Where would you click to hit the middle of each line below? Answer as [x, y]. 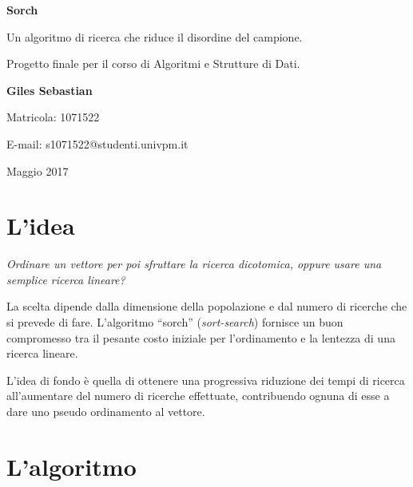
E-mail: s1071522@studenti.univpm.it [97, 143]
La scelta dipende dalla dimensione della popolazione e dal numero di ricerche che [207, 306]
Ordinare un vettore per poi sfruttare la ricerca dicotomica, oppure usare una [194, 264]
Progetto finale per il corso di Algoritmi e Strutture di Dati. [153, 63]
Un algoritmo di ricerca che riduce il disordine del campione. [155, 36]
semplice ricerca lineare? [66, 279]
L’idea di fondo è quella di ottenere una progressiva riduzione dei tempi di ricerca [206, 380]
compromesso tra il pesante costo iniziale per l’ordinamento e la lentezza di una [201, 337]
